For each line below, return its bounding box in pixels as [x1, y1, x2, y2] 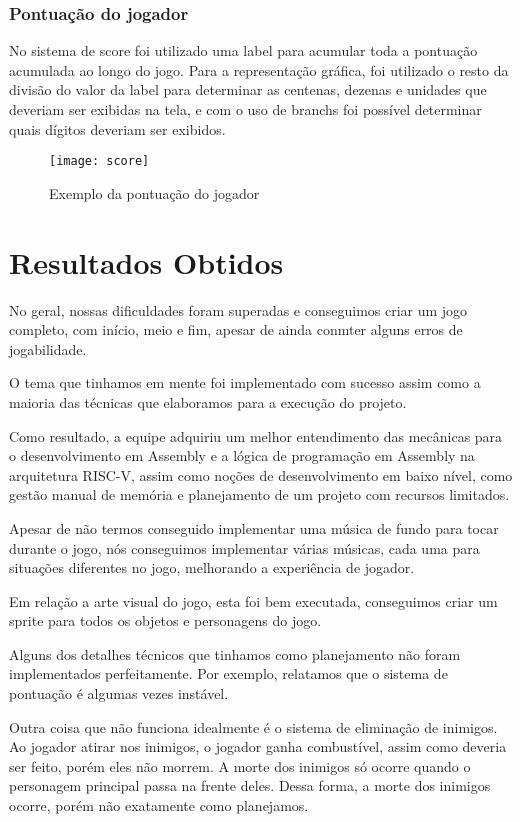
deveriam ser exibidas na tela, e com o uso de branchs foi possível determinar [9, 99, 482, 119]
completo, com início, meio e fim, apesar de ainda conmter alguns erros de [9, 319, 463, 340]
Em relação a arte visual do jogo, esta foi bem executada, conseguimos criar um [9, 590, 498, 611]
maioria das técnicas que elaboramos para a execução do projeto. [9, 391, 407, 412]
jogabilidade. [9, 338, 87, 359]
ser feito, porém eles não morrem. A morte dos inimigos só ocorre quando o [9, 755, 471, 776]
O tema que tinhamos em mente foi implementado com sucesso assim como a [9, 372, 481, 393]
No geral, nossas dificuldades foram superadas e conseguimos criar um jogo [9, 299, 468, 320]
